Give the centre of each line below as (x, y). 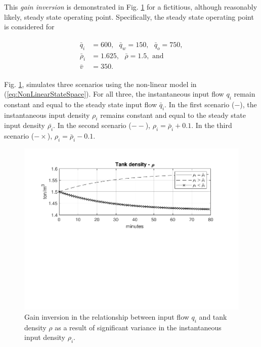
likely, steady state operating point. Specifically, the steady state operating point (129, 16)
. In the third (212, 125)
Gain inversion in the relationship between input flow (107, 317)
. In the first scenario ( (200, 104)
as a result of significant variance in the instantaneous (138, 327)
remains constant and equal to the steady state (173, 115)
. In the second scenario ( (92, 125)
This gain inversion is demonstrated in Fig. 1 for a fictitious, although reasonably (131, 7)
